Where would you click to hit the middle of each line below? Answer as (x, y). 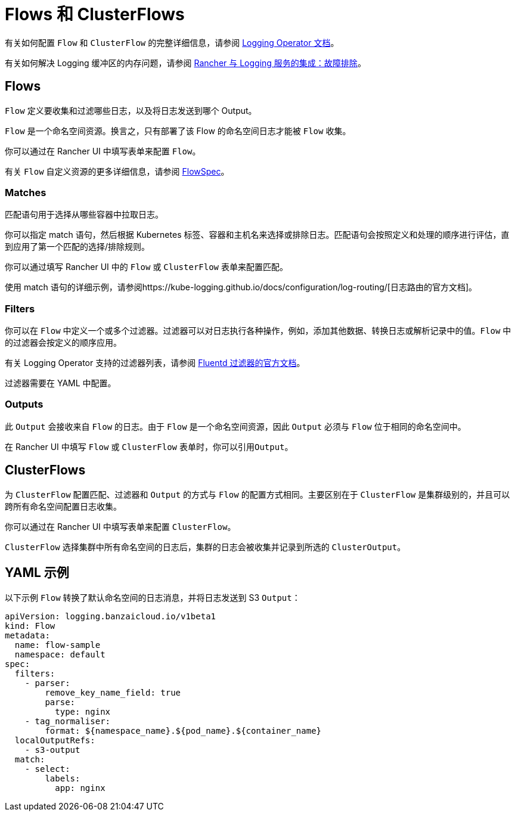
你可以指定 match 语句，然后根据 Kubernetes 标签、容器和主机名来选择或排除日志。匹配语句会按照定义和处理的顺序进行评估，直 (257, 235)
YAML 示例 (37, 573)
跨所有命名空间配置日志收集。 (63, 506)
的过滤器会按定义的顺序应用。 (63, 343)
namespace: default (60, 654)
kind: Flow (30, 626)
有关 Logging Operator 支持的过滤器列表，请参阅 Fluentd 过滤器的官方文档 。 (155, 363)
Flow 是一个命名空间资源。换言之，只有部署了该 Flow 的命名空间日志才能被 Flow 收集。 (178, 131)
